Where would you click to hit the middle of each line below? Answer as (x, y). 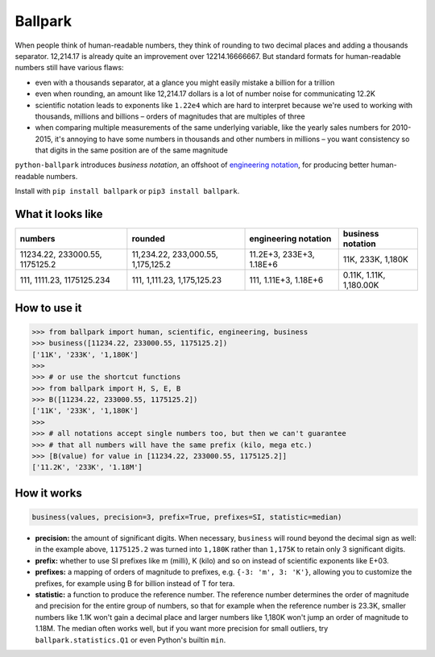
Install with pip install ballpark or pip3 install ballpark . (127, 191)
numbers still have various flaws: (69, 68)
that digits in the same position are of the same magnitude (132, 150)
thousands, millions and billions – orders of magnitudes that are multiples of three (170, 116)
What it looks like (59, 214)
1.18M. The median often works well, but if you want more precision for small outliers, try (182, 629)
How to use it (48, 308)
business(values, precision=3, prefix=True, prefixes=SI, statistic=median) (187, 517)
